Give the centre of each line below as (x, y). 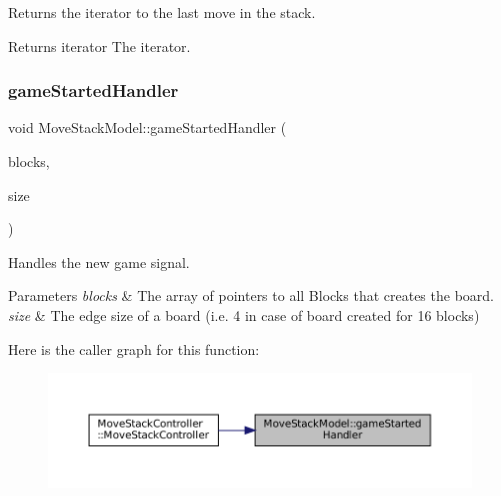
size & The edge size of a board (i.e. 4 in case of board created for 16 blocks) (244, 314)
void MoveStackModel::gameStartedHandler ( (147, 127)
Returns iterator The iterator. (99, 45)
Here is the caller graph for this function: (134, 348)
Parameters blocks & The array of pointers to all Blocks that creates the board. (251, 295)
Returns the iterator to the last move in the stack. (162, 12)
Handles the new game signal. (99, 261)
